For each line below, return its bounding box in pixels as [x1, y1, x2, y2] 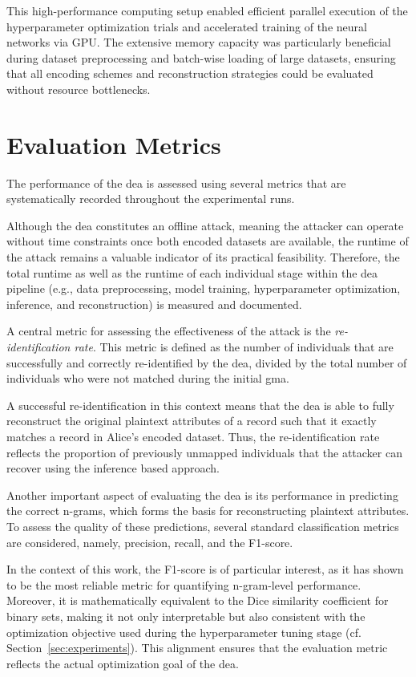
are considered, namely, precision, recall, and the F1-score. [6, 533, 293, 550]
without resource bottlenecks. [6, 80, 151, 97]
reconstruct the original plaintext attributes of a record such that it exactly [6, 412, 377, 429]
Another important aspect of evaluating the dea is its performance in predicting [6, 486, 398, 503]
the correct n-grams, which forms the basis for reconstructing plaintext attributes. [6, 502, 410, 519]
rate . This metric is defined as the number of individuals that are [74, 338, 394, 355]
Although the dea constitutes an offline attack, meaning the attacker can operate [6, 217, 404, 233]
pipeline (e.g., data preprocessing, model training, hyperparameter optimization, [6, 280, 401, 297]
